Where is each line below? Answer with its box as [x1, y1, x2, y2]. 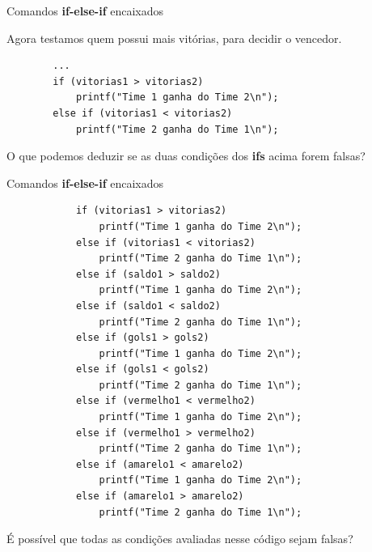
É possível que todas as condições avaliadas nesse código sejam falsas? [6, 530, 353, 547]
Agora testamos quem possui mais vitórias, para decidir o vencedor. [6, 29, 342, 46]
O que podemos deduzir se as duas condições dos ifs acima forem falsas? [6, 147, 366, 164]
